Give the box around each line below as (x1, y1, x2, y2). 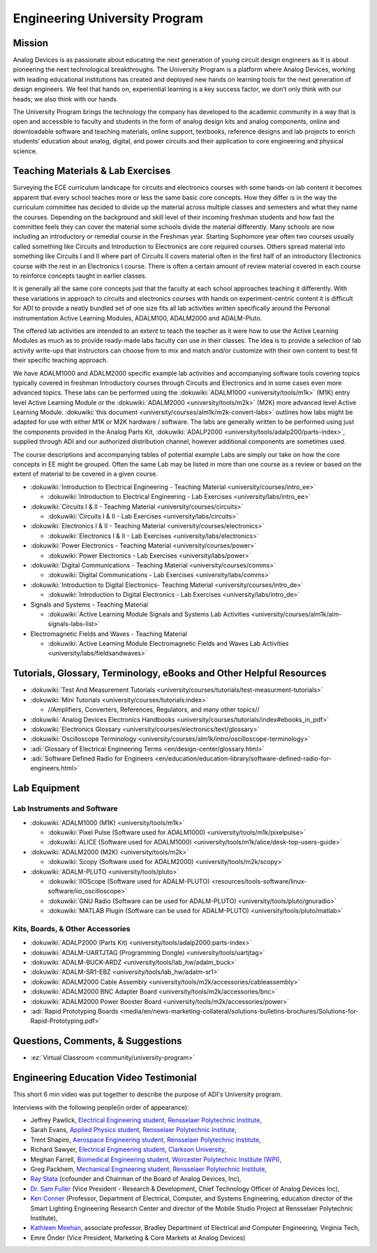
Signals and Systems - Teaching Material (30, 600, 148, 609)
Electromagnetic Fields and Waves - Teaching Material (30, 630, 188, 638)
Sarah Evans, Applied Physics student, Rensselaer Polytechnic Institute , (30, 1126, 237, 1134)
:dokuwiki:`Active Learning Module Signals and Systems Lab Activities (47, 609, 250, 618)
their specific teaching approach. (13, 356, 108, 364)
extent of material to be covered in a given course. (13, 469, 158, 479)
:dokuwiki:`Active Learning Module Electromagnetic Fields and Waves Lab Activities (47, 639, 289, 648)
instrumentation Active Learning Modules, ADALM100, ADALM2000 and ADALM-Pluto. (13, 313, 263, 322)
